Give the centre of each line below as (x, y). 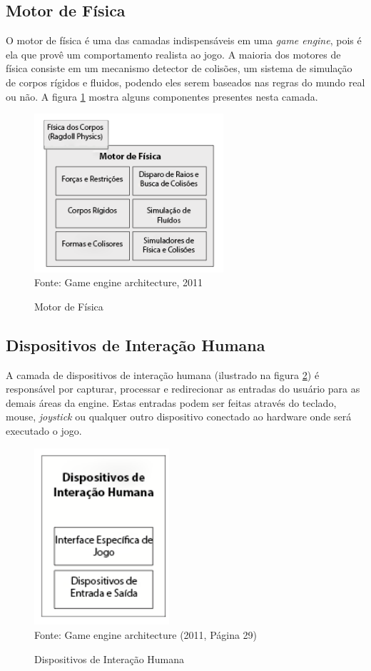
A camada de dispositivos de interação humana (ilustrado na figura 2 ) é (163, 374)
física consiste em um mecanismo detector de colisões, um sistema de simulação (179, 68)
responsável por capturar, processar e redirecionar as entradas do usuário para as (183, 389)
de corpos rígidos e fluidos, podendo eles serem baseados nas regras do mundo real (185, 82)
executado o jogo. (44, 430)
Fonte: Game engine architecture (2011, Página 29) (146, 635)
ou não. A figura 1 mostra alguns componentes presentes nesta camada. (162, 96)
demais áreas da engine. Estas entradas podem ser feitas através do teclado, (171, 402)
